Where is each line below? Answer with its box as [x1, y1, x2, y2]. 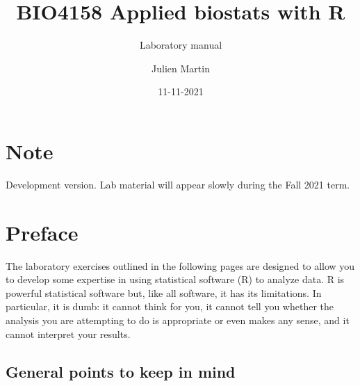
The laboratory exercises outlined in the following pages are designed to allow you [6, 258, 355, 273]
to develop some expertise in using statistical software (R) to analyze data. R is [6, 272, 345, 287]
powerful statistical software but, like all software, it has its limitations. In [6, 285, 322, 300]
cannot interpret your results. [6, 326, 131, 341]
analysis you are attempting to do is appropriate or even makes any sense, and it [6, 312, 350, 327]
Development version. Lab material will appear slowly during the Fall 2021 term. [6, 177, 350, 191]
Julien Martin [152, 61, 210, 75]
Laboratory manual [139, 38, 222, 52]
